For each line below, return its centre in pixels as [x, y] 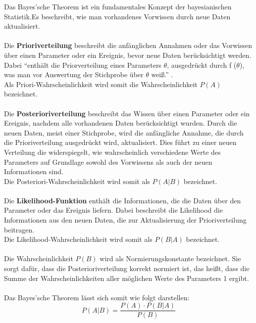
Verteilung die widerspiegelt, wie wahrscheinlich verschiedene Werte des [112, 152]
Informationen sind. [34, 171]
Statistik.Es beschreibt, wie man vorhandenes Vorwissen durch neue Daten [117, 16]
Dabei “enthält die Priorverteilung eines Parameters [83, 65]
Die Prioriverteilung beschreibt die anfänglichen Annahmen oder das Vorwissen [128, 45]
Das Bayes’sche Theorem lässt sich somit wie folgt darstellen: [97, 297]
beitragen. [19, 229]
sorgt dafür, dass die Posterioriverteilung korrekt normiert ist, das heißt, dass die [127, 268]
